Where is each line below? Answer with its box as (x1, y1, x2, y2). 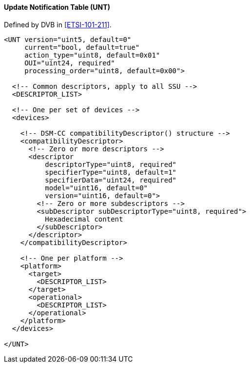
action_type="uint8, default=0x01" (24, 51, 160, 59)
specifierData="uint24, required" (45, 176, 177, 184)
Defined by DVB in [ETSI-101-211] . (4, 20, 112, 29)
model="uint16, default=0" (45, 183, 148, 192)
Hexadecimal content (45, 215, 123, 223)
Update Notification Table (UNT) (4, 3, 110, 11)
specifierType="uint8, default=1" (45, 168, 177, 176)
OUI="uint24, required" (24, 59, 115, 67)
